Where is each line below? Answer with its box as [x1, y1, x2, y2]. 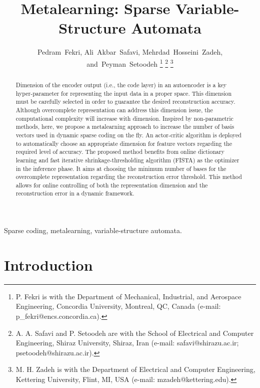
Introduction [4, 254, 93, 275]
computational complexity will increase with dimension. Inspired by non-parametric [15, 114, 233, 122]
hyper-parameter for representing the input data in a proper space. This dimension [15, 89, 232, 97]
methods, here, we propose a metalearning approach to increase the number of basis [15, 122, 234, 131]
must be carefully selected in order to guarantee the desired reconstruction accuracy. [15, 97, 235, 106]
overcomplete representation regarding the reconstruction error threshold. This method [15, 172, 242, 181]
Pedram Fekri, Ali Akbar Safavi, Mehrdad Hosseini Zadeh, [37, 47, 223, 57]
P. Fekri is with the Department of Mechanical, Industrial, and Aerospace [15, 291, 241, 301]
